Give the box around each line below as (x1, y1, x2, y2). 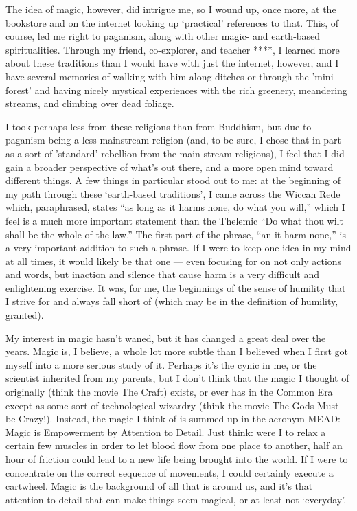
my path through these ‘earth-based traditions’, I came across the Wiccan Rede (5, 186, 341, 201)
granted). (5, 308, 44, 322)
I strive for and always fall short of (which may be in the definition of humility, (5, 294, 338, 308)
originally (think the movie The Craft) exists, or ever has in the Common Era (5, 385, 333, 399)
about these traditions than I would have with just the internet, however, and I (5, 56, 339, 70)
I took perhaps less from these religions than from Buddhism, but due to (5, 119, 312, 133)
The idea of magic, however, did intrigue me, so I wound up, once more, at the (5, 2, 336, 16)
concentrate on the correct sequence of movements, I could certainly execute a (5, 465, 334, 479)
